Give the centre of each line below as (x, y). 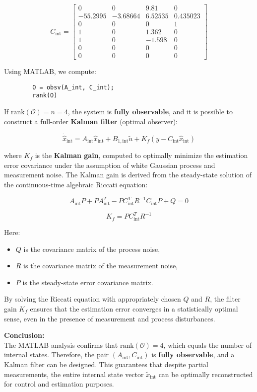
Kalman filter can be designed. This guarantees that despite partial (106, 364)
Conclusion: (24, 335)
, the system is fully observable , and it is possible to (150, 112)
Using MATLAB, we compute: (50, 71)
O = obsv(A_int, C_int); (73, 87)
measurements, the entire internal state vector (74, 374)
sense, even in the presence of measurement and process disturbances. (110, 318)
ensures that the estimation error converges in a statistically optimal (134, 309)
